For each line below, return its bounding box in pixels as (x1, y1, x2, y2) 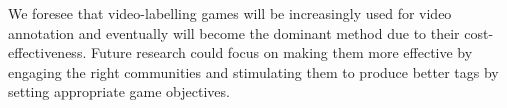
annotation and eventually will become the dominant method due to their (8, 22, 460, 43)
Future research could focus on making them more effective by (90, 42, 473, 63)
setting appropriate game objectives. (8, 81, 230, 102)
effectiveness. (8, 42, 87, 63)
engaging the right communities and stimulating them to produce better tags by (8, 61, 499, 82)
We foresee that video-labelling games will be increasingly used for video (8, 3, 452, 23)
